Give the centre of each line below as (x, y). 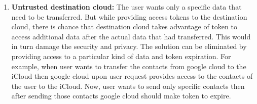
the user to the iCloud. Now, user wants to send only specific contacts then (128, 86)
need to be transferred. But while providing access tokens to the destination (129, 16)
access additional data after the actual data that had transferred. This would (131, 36)
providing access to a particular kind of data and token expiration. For (121, 56)
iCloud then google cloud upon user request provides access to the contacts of (132, 76)
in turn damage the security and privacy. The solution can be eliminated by (129, 46)
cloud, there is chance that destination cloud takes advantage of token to (124, 27)
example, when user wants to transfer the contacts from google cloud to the (129, 66)
